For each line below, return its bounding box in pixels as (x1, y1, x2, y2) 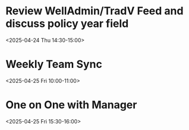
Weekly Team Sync (5, 58, 102, 71)
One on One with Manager (5, 98, 137, 112)
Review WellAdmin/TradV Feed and (5, 4, 184, 18)
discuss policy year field (5, 17, 129, 30)
